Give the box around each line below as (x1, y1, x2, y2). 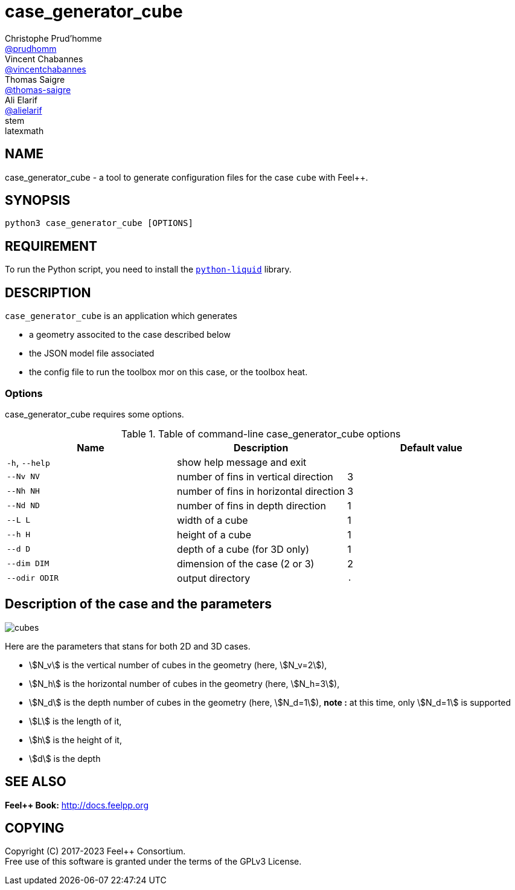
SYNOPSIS (5, 193, 71, 208)
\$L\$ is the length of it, (29, 715, 122, 726)
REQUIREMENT (5, 238, 98, 254)
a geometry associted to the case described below (29, 329, 231, 340)
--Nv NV (7, 472, 40, 482)
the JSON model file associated (29, 348, 155, 359)
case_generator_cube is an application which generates (5, 311, 237, 321)
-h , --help (7, 456, 50, 468)
